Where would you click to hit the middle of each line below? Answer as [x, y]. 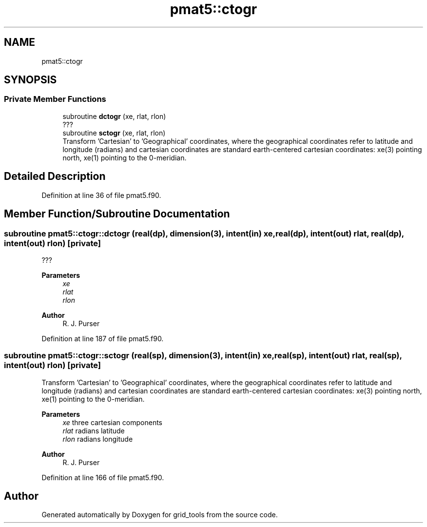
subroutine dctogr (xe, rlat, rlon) [114, 116]
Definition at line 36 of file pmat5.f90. [101, 195]
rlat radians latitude [94, 430]
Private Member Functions [55, 99]
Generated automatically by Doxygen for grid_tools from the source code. [160, 515]
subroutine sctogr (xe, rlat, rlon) [114, 133]
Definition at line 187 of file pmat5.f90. [103, 338]
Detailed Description [55, 176]
